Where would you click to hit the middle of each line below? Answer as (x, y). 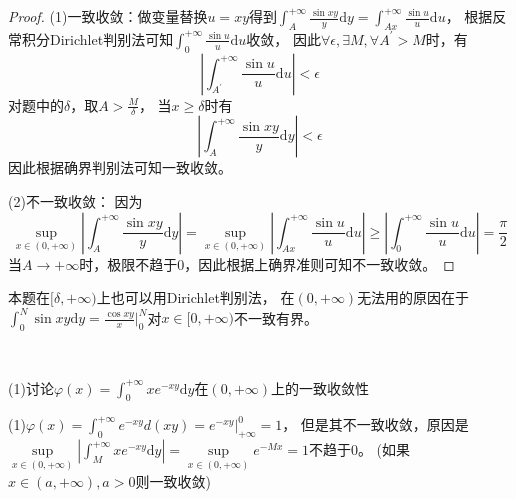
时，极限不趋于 (128, 263)
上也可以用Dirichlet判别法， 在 (195, 297)
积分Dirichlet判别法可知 (97, 38)
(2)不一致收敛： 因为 (75, 201)
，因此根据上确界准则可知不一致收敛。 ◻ (319, 263)
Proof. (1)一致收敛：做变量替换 (108, 16)
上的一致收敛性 (320, 387)
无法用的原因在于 (413, 297)
